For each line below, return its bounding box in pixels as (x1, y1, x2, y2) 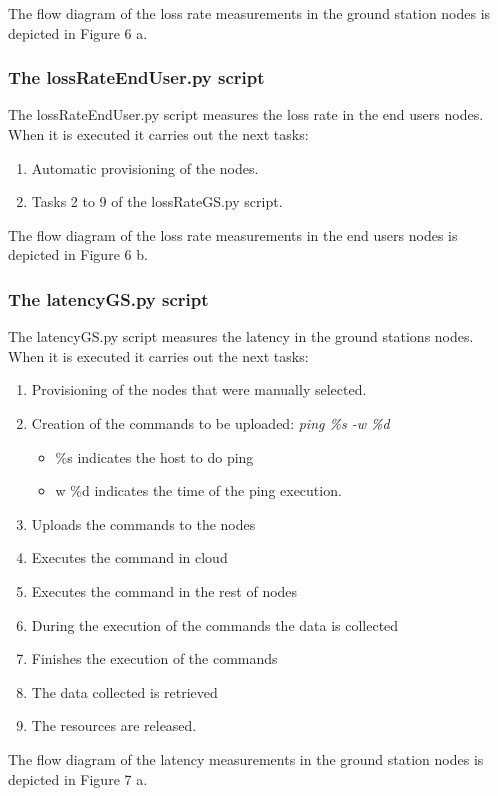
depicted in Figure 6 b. (8, 244, 148, 265)
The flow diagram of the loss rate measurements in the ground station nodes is (8, 3, 491, 23)
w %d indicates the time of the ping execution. (55, 480, 342, 501)
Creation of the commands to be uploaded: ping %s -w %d (31, 412, 390, 433)
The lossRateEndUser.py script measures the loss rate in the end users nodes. (8, 104, 484, 125)
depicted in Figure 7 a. (8, 768, 148, 789)
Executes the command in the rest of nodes (31, 580, 298, 601)
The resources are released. (31, 715, 197, 736)
